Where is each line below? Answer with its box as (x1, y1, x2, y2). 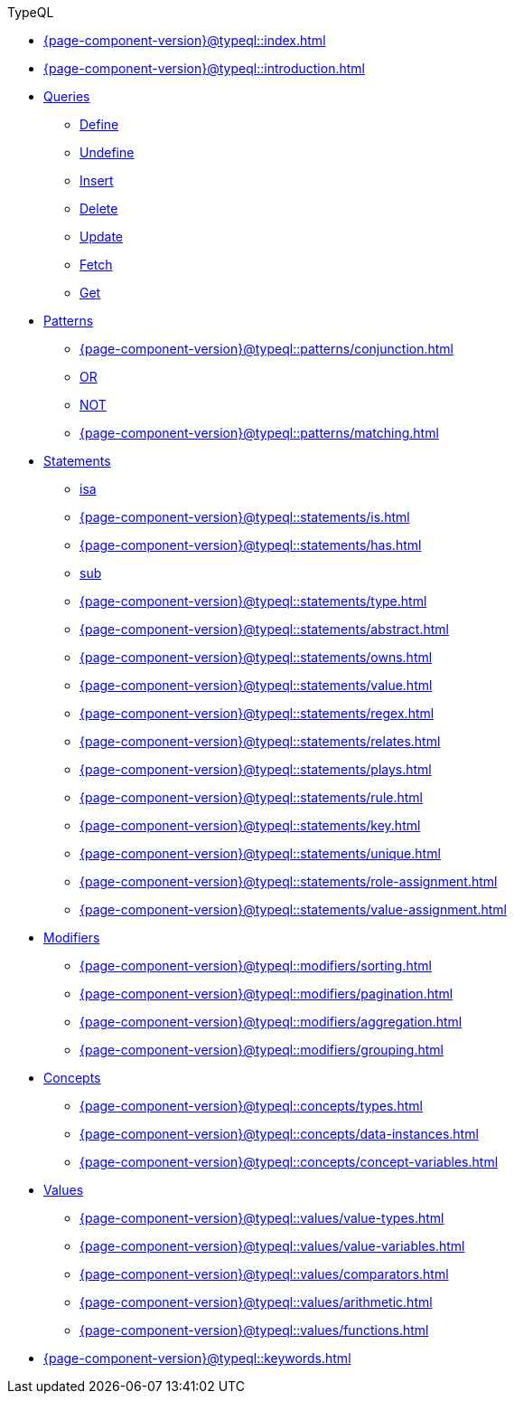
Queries (43, 89, 90, 104)
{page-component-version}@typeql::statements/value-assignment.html (79, 902, 507, 917)
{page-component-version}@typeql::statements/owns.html (79, 649, 433, 665)
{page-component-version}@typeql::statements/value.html (79, 677, 433, 693)
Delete (79, 201, 118, 216)
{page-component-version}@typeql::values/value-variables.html (79, 1238, 465, 1254)
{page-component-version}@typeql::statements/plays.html (79, 762, 432, 777)
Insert (79, 173, 114, 188)
